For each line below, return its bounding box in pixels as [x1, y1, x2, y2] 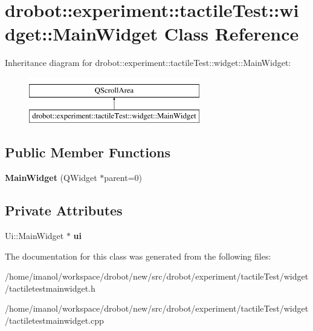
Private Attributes [5, 201, 123, 220]
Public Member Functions [5, 143, 170, 162]
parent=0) [104, 171, 143, 184]
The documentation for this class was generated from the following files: [5, 249, 271, 262]
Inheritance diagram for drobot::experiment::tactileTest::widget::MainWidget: [5, 56, 291, 69]
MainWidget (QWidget [5, 171, 97, 184]
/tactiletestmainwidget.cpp [5, 314, 104, 327]
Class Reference [164, 21, 299, 46]
